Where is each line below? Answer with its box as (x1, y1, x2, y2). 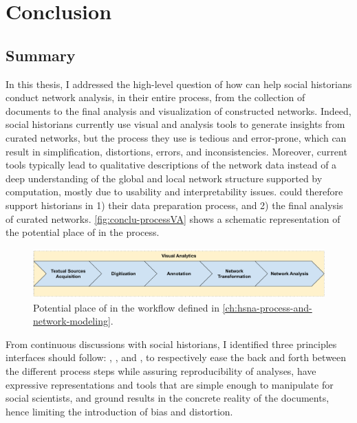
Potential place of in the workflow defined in (33, 300, 219, 314)
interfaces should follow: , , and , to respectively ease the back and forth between (6, 350, 347, 365)
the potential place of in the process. (6, 225, 160, 239)
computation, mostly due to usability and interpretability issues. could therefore (6, 184, 343, 199)
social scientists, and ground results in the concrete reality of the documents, (6, 391, 329, 405)
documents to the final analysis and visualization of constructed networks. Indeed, (6, 103, 351, 118)
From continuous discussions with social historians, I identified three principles (6, 336, 337, 351)
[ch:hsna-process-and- (222, 300, 312, 314)
